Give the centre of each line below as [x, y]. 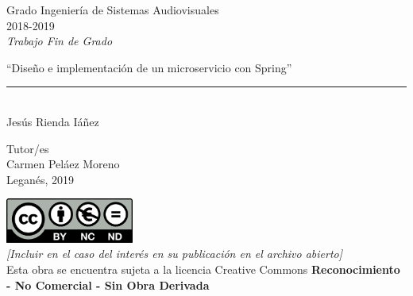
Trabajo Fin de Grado [60, 41]
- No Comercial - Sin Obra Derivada [108, 284]
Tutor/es [28, 148]
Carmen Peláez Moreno [63, 164]
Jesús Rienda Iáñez [53, 121]
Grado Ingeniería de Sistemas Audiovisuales [113, 10]
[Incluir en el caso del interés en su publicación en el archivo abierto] [175, 254]
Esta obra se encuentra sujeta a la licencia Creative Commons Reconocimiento [203, 269]
